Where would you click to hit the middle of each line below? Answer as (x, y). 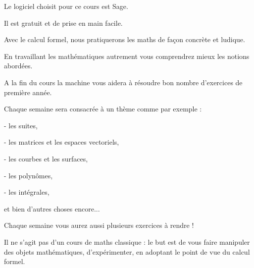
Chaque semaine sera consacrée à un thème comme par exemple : (103, 109)
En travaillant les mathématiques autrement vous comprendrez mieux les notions (127, 56)
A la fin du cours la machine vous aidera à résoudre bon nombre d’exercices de (123, 82)
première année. (28, 92)
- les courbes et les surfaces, (46, 158)
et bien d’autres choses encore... (52, 208)
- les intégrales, (27, 192)
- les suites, (21, 125)
